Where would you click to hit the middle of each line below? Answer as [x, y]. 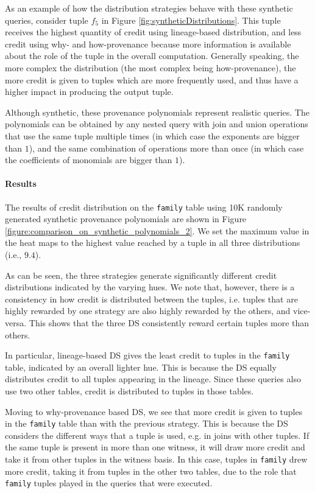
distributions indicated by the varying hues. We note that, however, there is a [150, 287]
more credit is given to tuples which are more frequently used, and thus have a [152, 79]
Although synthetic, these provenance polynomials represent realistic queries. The [157, 112]
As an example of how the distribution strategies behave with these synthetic [149, 8]
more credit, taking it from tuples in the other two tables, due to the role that [151, 471]
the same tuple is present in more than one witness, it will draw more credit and [155, 447]
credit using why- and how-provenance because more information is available [148, 44]
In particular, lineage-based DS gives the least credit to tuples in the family [147, 355]
